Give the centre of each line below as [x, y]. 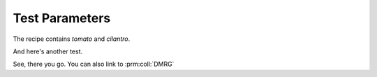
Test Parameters [62, 18]
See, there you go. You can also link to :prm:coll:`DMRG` [94, 64]
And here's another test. [48, 51]
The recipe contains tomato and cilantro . [72, 39]
